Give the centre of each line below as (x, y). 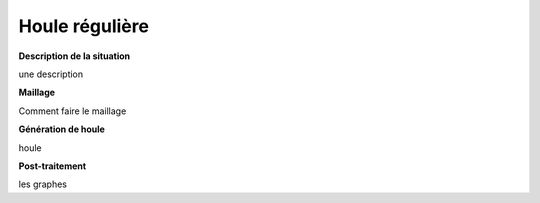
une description (51, 74)
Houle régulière (84, 26)
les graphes (42, 184)
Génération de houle (61, 129)
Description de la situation (74, 56)
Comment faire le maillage (72, 111)
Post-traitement (52, 166)
